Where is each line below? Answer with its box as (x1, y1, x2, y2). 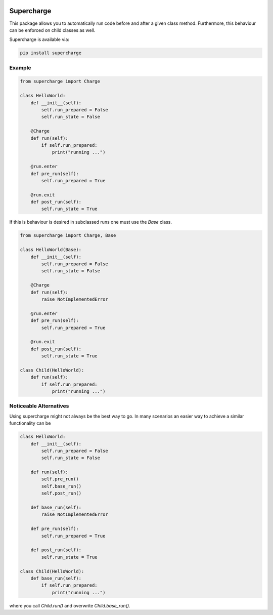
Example (9, 64, 31, 71)
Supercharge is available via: (9, 36, 69, 43)
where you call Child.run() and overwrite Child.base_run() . (9, 602, 131, 608)
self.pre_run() (41, 476, 79, 482)
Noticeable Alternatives (9, 402, 69, 409)
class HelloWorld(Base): (20, 247, 82, 253)
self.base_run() (41, 483, 82, 489)
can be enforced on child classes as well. (9, 27, 96, 33)
